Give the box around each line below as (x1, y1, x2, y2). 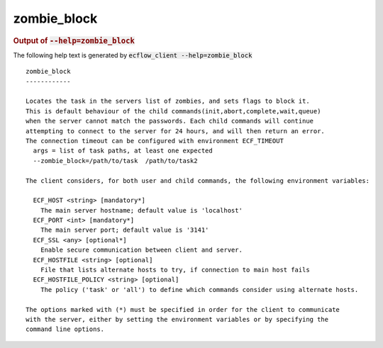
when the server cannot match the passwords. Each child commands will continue (26, 117, 314, 125)
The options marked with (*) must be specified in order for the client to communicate (26, 305, 340, 313)
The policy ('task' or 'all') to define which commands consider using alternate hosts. (40, 286, 359, 293)
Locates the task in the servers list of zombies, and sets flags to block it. (26, 97, 310, 106)
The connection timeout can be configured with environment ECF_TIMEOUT (26, 137, 284, 145)
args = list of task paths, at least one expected (33, 147, 213, 155)
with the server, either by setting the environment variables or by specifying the (26, 315, 329, 323)
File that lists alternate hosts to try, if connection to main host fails (40, 266, 310, 274)
